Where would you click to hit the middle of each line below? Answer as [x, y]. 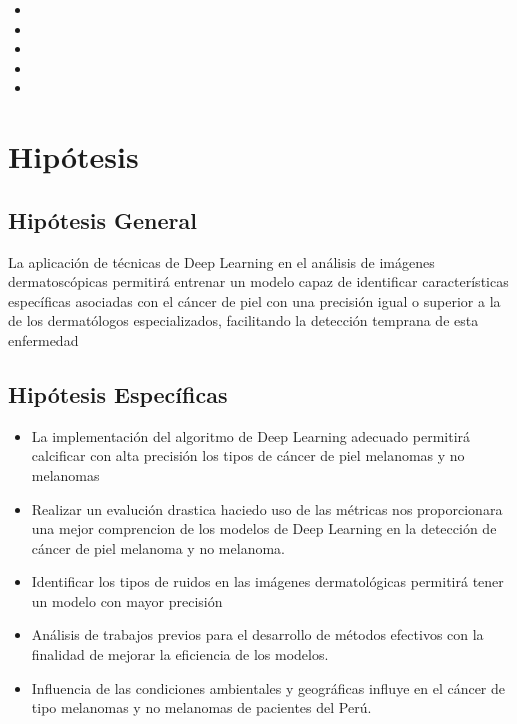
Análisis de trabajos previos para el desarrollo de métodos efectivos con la [257, 634]
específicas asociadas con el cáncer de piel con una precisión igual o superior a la [254, 300]
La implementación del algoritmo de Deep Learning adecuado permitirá [251, 435]
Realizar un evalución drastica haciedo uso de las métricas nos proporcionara [267, 508]
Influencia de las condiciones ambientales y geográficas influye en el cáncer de [268, 687]
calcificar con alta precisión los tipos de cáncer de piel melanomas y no [248, 455]
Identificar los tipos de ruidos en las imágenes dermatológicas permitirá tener [267, 581]
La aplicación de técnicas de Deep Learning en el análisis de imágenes [221, 261]
